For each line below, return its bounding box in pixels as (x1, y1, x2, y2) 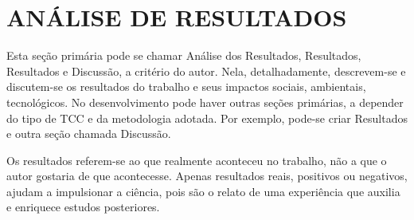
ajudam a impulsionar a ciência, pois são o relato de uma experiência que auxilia (6, 183, 400, 199)
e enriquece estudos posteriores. (6, 198, 160, 215)
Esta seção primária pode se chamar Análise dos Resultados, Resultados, (6, 47, 361, 64)
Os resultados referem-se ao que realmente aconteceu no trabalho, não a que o (6, 151, 387, 168)
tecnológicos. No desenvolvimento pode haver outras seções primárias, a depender (6, 93, 404, 110)
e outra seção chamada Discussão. (6, 125, 171, 142)
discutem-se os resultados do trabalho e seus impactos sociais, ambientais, (6, 78, 366, 95)
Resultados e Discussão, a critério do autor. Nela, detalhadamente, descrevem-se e (6, 62, 406, 79)
